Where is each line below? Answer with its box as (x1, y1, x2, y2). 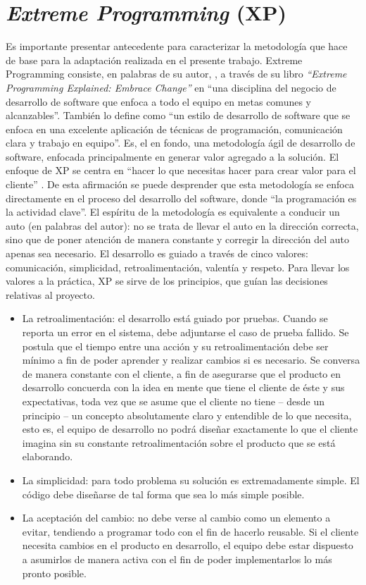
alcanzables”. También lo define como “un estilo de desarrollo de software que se (6, 108, 351, 123)
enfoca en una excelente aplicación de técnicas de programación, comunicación (6, 121, 343, 136)
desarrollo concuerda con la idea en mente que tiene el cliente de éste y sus (22, 380, 345, 395)
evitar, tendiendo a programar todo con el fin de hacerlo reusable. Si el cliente (22, 524, 359, 538)
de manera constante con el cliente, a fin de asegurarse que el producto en (22, 366, 341, 381)
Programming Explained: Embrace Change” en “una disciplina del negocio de (6, 80, 336, 94)
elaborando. (22, 449, 73, 464)
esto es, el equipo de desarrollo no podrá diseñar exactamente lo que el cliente (22, 421, 358, 436)
